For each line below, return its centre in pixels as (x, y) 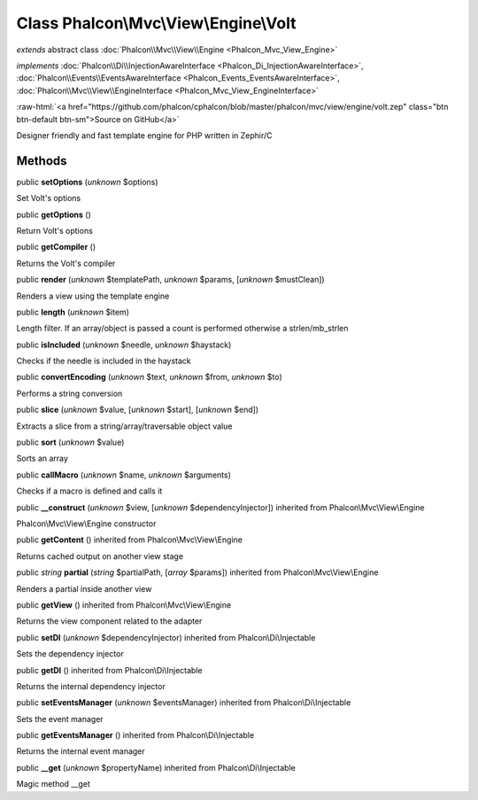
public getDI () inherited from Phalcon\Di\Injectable (109, 670)
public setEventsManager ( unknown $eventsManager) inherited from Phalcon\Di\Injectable (184, 703)
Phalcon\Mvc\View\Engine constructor (86, 524)
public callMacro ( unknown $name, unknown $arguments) (124, 475)
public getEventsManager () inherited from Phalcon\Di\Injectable (135, 735)
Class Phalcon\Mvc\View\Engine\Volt (156, 23)
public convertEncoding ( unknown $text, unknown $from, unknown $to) (149, 377)
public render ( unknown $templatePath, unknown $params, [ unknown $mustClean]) (170, 280)
